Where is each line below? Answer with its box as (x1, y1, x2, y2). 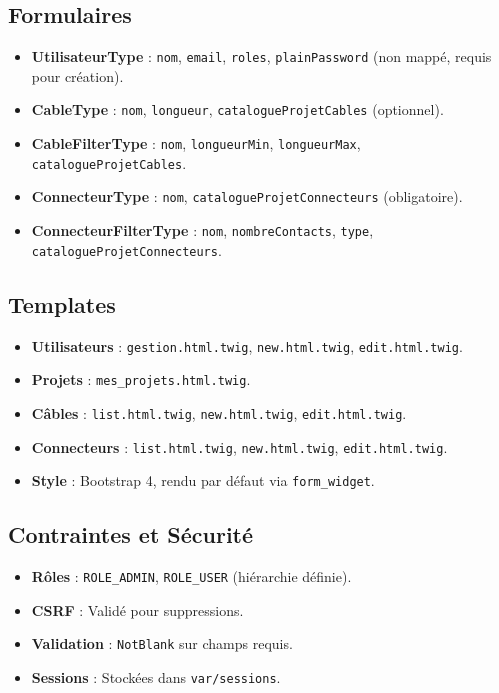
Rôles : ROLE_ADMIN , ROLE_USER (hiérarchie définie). (31, 566, 352, 587)
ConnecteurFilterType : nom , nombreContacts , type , (31, 220, 374, 241)
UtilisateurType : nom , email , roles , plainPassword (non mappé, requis (31, 46, 492, 67)
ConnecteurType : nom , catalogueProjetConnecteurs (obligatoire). (31, 186, 463, 207)
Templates (8, 288, 116, 319)
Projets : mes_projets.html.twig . (31, 369, 251, 390)
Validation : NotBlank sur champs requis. (31, 633, 293, 654)
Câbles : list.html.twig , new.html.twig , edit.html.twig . (31, 402, 407, 423)
